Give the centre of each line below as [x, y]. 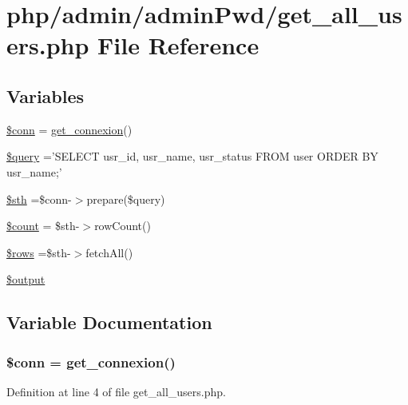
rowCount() [123, 226]
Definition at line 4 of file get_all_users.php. [116, 391]
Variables [46, 95]
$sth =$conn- [39, 199]
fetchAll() [109, 252]
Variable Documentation [109, 322]
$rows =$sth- [39, 252]
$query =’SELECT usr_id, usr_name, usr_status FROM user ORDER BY [192, 156]
